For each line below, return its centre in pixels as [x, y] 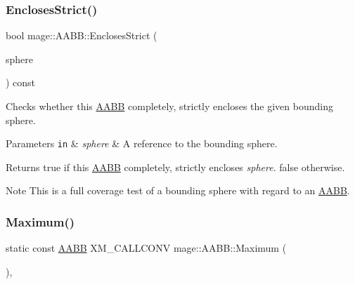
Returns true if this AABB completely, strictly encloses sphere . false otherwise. [175, 167]
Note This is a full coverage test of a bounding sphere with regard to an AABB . [178, 190]
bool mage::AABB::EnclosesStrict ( [82, 35]
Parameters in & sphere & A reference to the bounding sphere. [142, 143]
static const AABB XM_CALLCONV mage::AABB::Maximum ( [146, 248]
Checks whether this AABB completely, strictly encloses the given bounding [169, 106]
